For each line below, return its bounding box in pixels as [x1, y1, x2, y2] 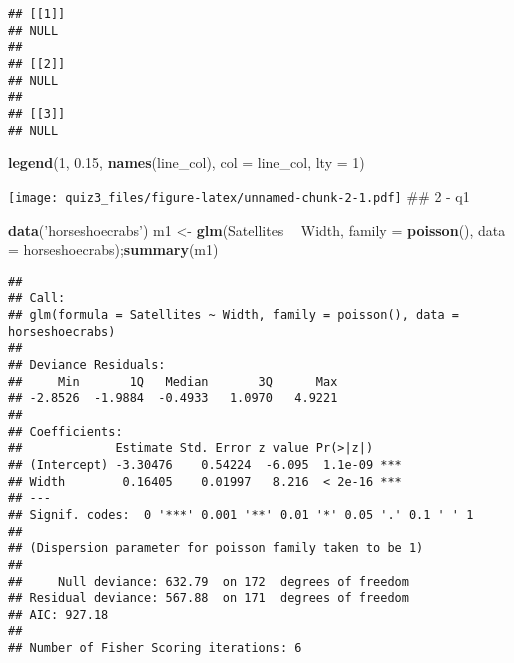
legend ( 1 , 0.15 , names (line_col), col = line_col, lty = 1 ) [8, 152, 365, 173]
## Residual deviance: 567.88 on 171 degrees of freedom [8, 591, 409, 606]
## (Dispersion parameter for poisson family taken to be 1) [8, 541, 424, 556]
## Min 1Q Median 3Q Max [8, 374, 338, 389]
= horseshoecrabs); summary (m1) [8, 239, 219, 260]
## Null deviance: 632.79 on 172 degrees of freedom [8, 574, 409, 589]
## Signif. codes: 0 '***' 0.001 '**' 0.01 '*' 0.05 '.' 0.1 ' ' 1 [8, 507, 474, 522]
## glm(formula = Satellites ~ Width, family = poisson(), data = [8, 308, 460, 322]
